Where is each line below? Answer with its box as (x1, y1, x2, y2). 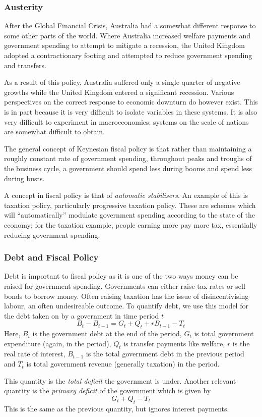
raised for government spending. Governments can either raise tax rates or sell (4, 280, 245, 291)
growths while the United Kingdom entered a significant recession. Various (4, 86, 234, 97)
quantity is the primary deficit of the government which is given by (4, 385, 211, 396)
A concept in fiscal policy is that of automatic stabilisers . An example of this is (4, 190, 248, 200)
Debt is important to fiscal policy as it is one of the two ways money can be (4, 271, 238, 281)
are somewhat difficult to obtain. (4, 126, 105, 137)
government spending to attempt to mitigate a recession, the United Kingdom (4, 40, 245, 50)
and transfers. (4, 60, 46, 70)
